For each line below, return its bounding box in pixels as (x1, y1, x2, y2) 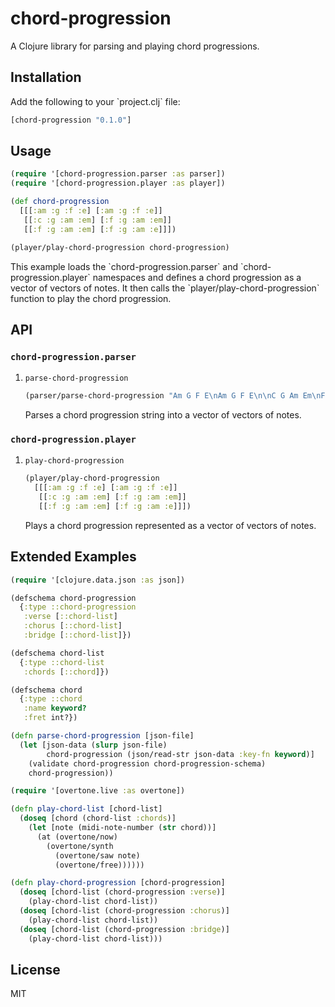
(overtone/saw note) (54, 850, 141, 861)
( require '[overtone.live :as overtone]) (10, 786, 186, 796)
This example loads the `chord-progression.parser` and (10, 260, 239, 272)
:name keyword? (23, 703, 87, 714)
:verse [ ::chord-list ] (23, 612, 118, 622)
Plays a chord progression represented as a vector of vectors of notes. (24, 519, 317, 531)
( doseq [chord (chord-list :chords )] (19, 813, 177, 824)
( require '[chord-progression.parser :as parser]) (10, 169, 226, 179)
